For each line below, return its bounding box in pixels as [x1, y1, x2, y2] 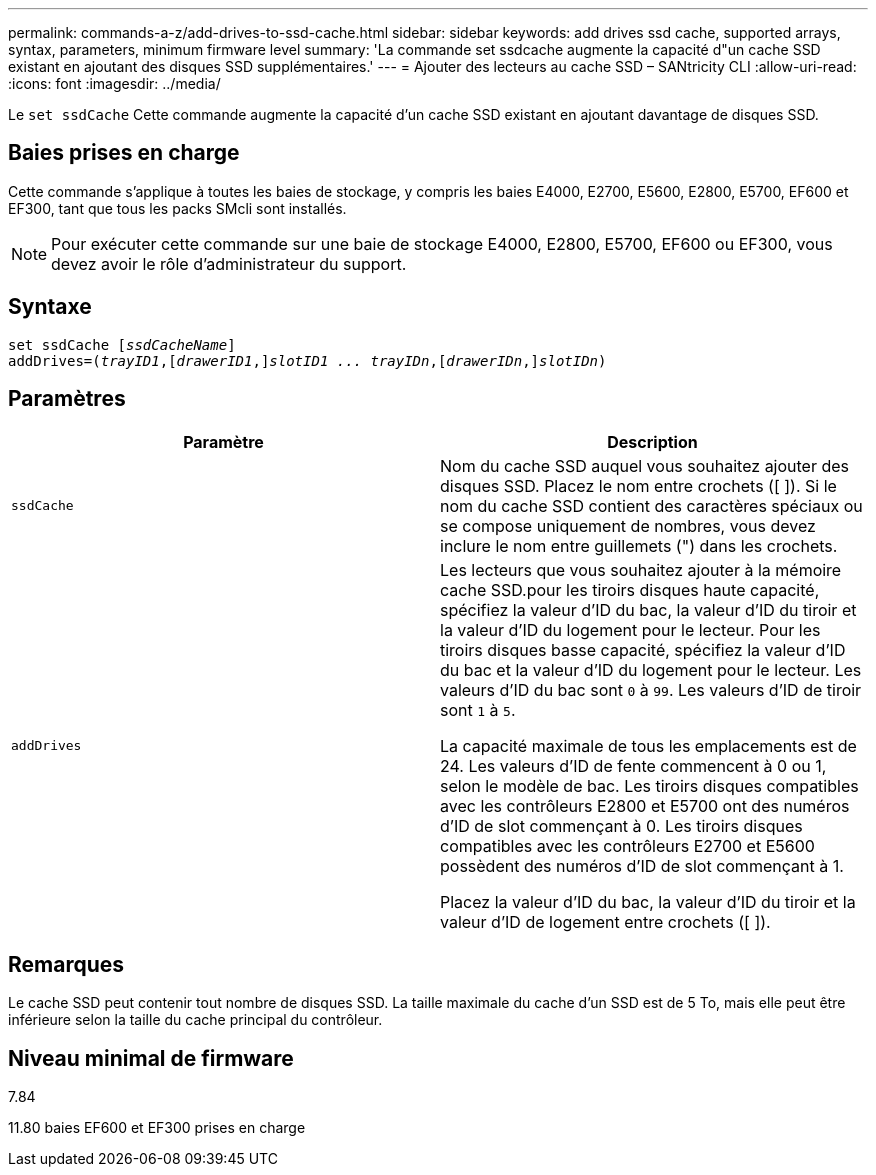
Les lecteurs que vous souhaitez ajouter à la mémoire [440, 559, 842, 580]
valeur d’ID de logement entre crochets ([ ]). [440, 911, 771, 932]
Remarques [8, 951, 125, 977]
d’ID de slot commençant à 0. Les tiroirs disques [440, 815, 803, 836]
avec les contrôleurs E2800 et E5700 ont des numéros [440, 795, 850, 816]
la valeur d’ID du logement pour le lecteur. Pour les [440, 619, 821, 640]
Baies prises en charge [8, 140, 240, 166]
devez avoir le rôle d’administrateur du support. [51, 253, 407, 274]
